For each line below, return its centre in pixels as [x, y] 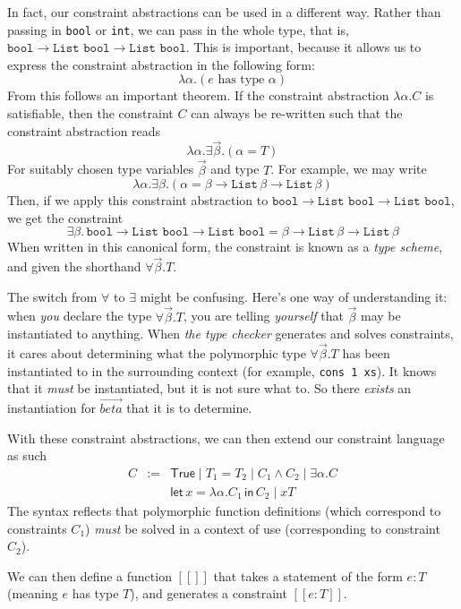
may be [381, 316]
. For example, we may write [349, 169]
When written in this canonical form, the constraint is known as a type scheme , [225, 247]
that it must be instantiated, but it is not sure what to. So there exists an [209, 388]
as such [27, 455]
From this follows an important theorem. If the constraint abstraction [198, 95]
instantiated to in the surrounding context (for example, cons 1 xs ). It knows [222, 370]
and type [235, 169]
